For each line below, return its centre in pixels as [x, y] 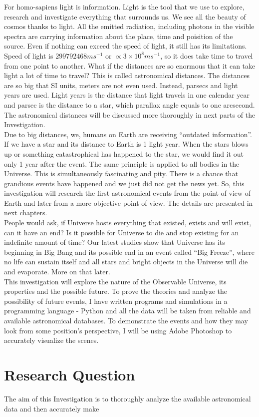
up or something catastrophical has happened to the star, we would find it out [124, 153]
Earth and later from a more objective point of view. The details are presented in [129, 202]
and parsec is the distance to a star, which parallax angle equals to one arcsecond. [129, 104]
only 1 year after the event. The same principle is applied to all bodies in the [122, 163]
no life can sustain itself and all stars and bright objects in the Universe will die [126, 262]
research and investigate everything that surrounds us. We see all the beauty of [125, 16]
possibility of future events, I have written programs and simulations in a [116, 301]
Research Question [70, 374]
